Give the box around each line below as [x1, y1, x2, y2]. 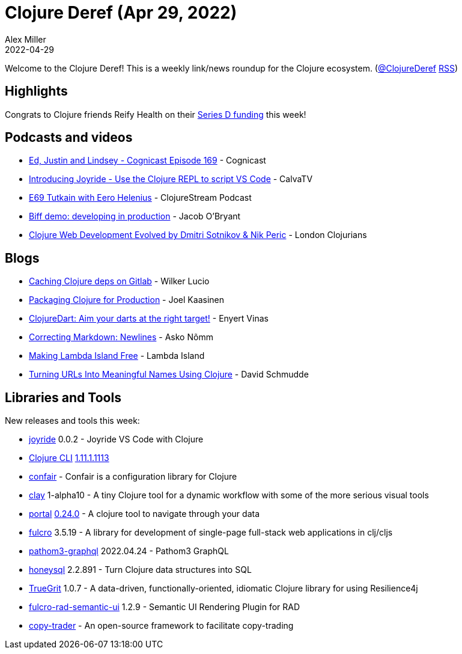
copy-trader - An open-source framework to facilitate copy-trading [29, 620, 294, 631]
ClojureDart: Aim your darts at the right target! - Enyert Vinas [29, 313, 269, 324]
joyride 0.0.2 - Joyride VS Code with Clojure [29, 434, 204, 445]
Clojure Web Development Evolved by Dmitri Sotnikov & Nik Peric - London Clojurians [29, 230, 367, 240]
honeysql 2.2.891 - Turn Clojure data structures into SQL [29, 564, 252, 575]
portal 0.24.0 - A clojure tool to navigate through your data [29, 509, 260, 519]
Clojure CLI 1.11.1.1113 [29, 453, 109, 463]
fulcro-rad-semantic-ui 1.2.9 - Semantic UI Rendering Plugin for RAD [29, 602, 300, 613]
